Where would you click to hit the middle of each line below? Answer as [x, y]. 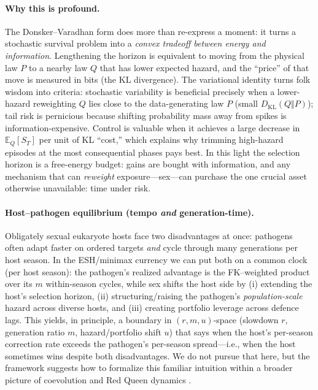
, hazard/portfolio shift [118, 331]
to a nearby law [58, 67]
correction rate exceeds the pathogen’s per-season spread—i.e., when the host [150, 344]
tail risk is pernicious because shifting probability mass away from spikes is [146, 115]
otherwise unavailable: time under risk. [78, 188]
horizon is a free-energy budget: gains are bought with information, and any [148, 164]
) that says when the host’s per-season [241, 331]
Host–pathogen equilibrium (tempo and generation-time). [130, 212]
